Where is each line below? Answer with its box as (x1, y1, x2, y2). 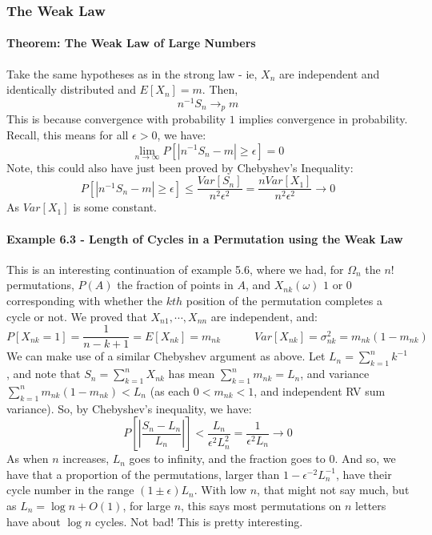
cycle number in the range (6, 481, 134, 498)
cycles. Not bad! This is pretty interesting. (95, 513, 303, 529)
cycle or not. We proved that (6, 308, 147, 324)
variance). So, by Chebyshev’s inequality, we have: (6, 400, 252, 416)
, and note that (6, 365, 81, 382)
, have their (336, 465, 392, 482)
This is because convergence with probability (6, 111, 226, 127)
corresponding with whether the (6, 292, 163, 308)
